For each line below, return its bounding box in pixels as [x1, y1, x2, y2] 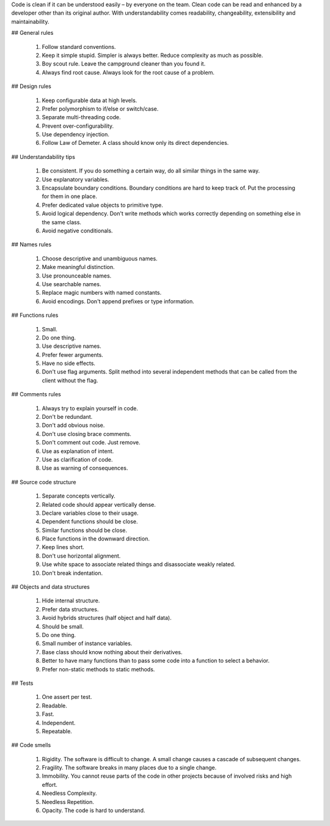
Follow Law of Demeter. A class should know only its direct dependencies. [42, 139, 229, 147]
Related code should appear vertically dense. [42, 501, 156, 508]
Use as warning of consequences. [42, 465, 128, 472]
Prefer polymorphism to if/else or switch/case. [42, 105, 159, 112]
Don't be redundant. [42, 413, 93, 421]
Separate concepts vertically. [42, 492, 116, 500]
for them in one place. [42, 193, 97, 200]
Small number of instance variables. [42, 640, 133, 647]
